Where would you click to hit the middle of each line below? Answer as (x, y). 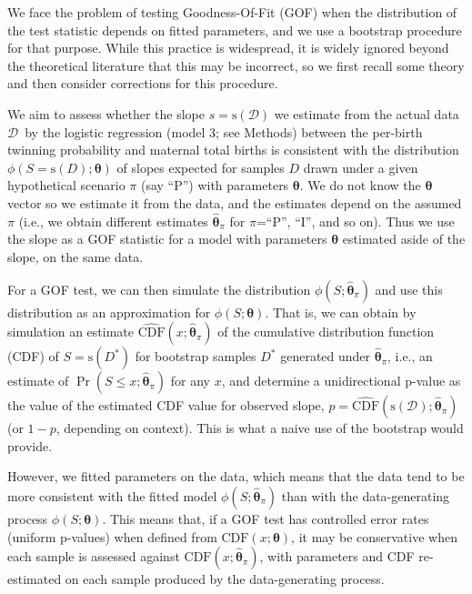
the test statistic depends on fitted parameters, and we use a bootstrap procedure (235, 30)
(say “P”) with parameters (215, 185)
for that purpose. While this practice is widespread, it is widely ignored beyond (228, 48)
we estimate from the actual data (367, 113)
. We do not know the (360, 185)
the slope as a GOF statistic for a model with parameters (167, 239)
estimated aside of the (404, 239)
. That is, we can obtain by (341, 312)
